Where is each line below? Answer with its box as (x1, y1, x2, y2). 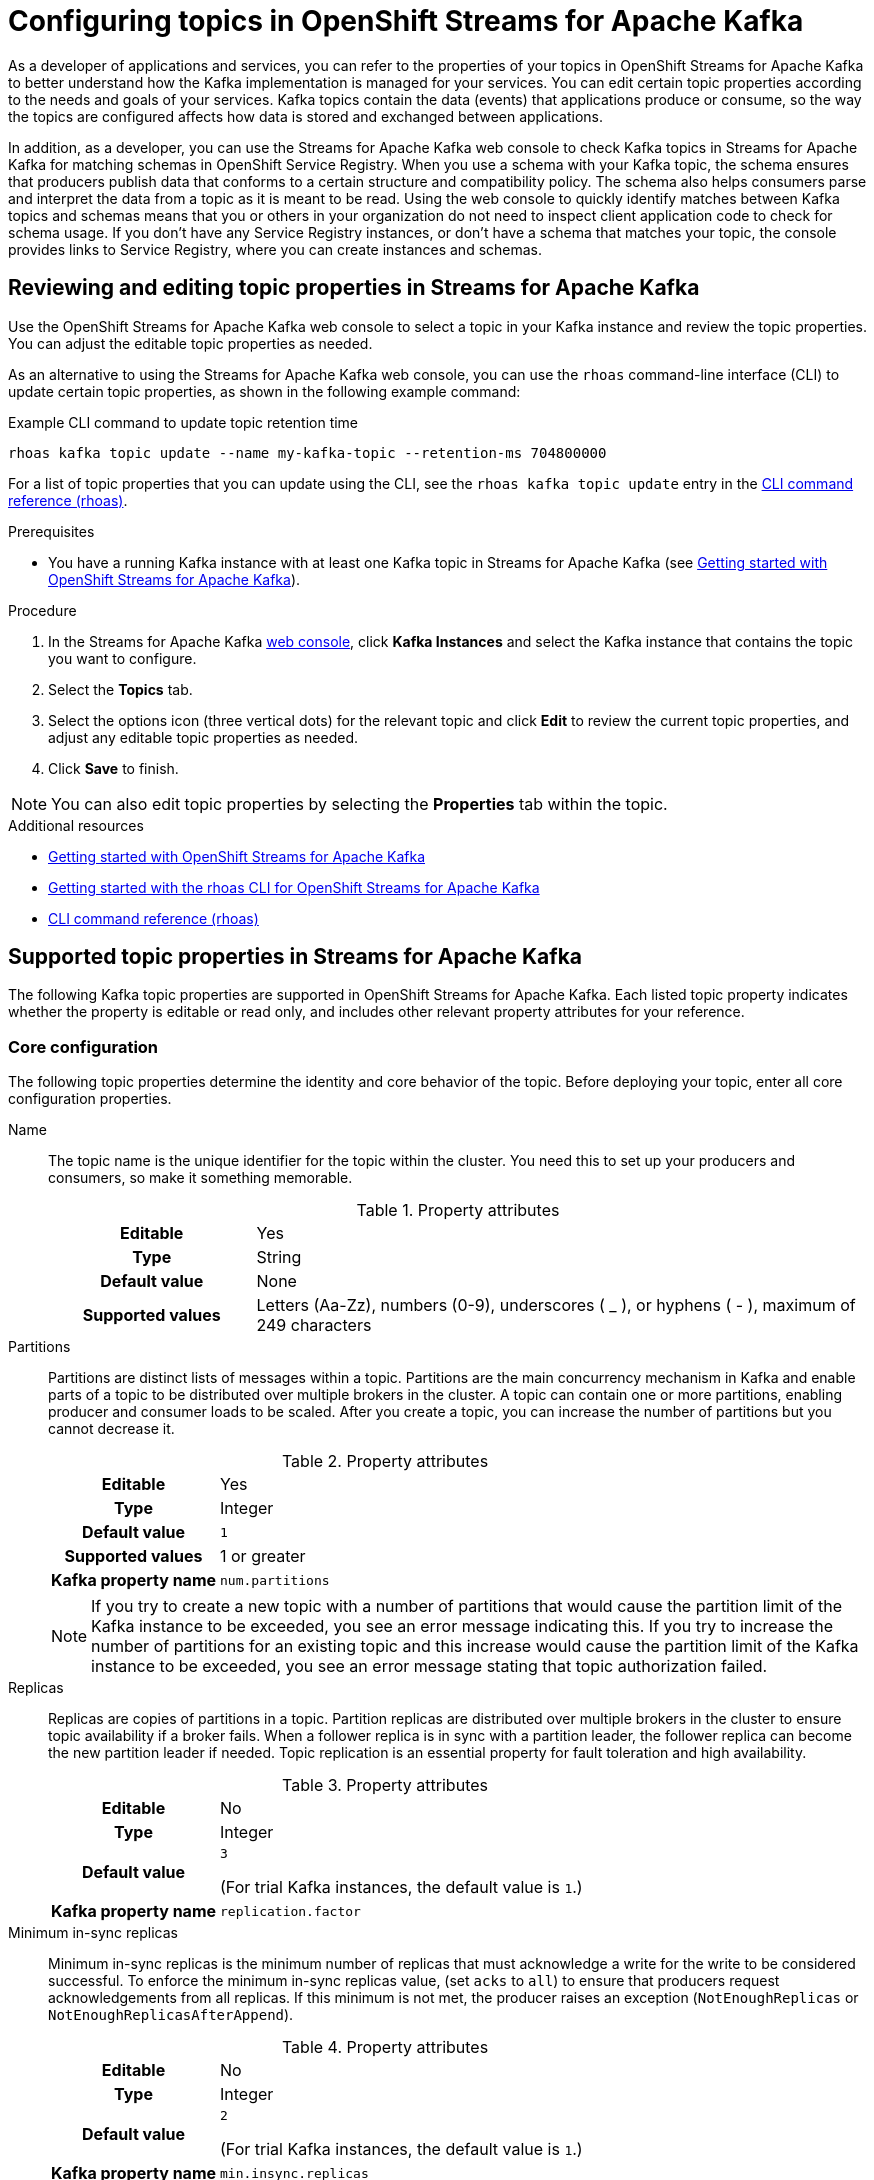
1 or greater (220, 1546, 306, 1567)
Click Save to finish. (48, 759, 179, 777)
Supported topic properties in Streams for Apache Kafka (8, 944, 583, 970)
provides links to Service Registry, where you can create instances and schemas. (8, 240, 543, 258)
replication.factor (220, 1903, 361, 1919)
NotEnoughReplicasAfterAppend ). (48, 2006, 294, 2024)
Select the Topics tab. (48, 680, 193, 698)
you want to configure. (48, 649, 197, 667)
